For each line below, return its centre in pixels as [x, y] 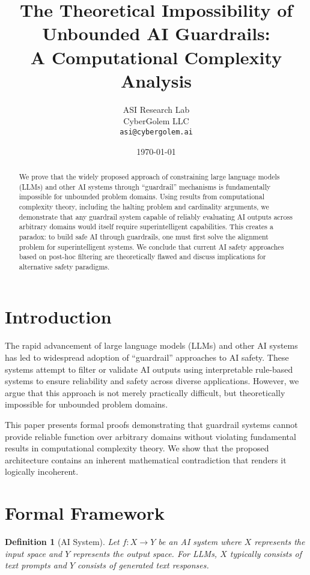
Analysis [156, 80]
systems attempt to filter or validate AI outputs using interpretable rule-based [149, 369]
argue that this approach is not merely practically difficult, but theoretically [145, 392]
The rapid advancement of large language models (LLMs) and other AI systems [151, 345]
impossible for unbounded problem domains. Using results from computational [141, 197]
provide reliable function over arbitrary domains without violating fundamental [150, 436]
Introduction [58, 317]
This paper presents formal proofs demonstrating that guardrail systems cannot [151, 424]
